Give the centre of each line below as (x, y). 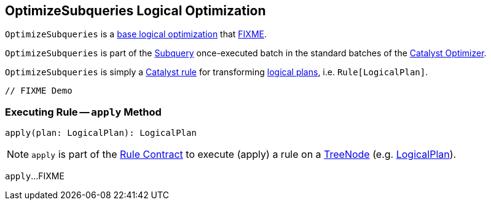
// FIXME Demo (39, 91)
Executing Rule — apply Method (83, 112)
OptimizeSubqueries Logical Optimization (136, 11)
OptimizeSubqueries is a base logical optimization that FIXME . (136, 34)
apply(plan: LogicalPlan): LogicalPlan (101, 133)
